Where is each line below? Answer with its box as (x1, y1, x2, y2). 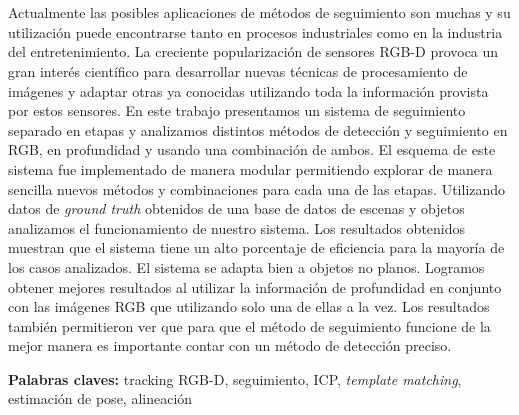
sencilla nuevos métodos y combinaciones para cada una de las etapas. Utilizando (8, 178, 506, 199)
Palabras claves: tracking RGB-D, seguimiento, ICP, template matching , (8, 368, 462, 389)
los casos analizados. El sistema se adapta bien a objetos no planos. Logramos (8, 256, 485, 277)
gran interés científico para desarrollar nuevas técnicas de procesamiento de (8, 60, 468, 81)
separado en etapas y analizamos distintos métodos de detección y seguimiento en (8, 119, 508, 140)
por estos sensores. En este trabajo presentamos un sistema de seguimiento (8, 100, 466, 121)
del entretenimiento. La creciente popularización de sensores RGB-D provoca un (8, 41, 499, 62)
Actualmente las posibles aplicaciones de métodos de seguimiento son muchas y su (8, 2, 511, 23)
